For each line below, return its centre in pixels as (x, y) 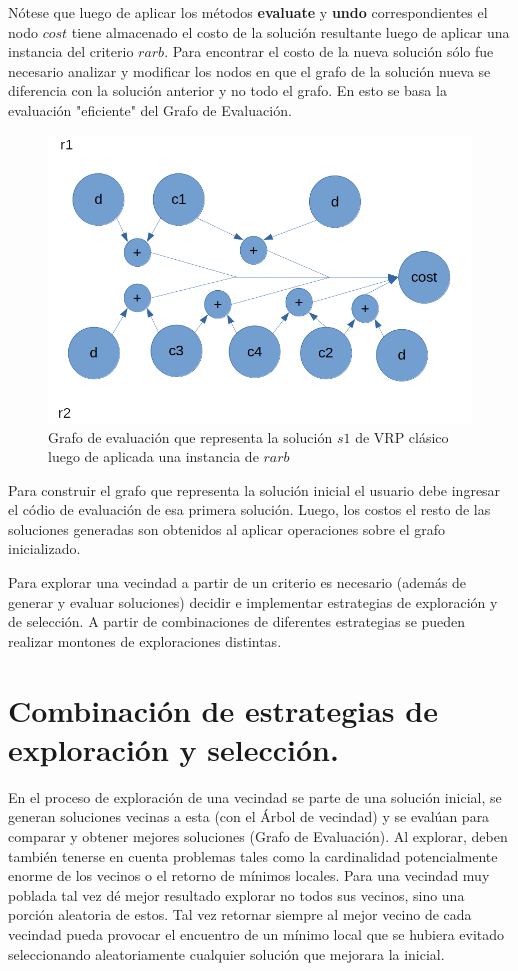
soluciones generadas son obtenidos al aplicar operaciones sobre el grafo (227, 528)
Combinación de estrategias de (223, 709)
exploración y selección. (173, 748)
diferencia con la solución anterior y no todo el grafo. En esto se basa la (227, 90)
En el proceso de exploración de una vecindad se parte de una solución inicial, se (255, 796)
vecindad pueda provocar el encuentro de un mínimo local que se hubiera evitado (256, 933)
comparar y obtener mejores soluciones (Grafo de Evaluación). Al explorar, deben (258, 835)
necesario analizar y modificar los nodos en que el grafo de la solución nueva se (249, 70)
